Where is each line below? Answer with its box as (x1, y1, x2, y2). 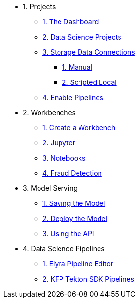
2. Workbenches (23, 108, 76, 117)
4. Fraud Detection (42, 169, 102, 177)
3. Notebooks (42, 154, 86, 162)
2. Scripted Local (62, 78, 117, 86)
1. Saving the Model (42, 199, 105, 207)
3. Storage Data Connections (42, 48, 135, 56)
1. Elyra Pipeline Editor (42, 260, 114, 268)
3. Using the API (42, 229, 94, 238)
